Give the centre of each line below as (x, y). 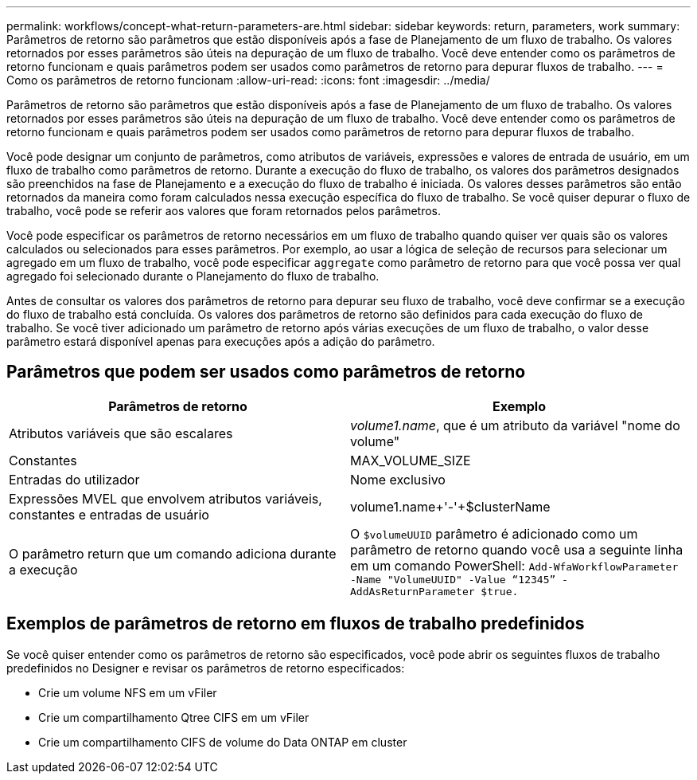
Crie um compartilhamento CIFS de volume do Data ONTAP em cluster (223, 742)
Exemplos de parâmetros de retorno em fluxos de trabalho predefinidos (296, 624)
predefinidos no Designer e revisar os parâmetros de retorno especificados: (206, 668)
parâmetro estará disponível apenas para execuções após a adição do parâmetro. (221, 341)
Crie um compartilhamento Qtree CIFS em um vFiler (174, 717)
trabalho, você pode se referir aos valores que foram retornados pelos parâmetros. (224, 211)
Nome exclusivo (398, 479)
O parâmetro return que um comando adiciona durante (173, 553)
